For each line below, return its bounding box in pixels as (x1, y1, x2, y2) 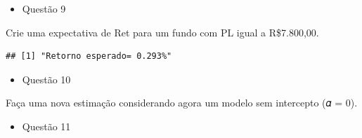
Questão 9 (22, 1, 66, 15)
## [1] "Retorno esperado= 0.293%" (6, 51, 172, 62)
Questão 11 (22, 118, 71, 133)
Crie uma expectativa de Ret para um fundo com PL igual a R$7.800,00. (6, 25, 319, 39)
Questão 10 (22, 71, 71, 86)
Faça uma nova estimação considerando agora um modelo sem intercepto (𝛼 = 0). (6, 95, 358, 110)
